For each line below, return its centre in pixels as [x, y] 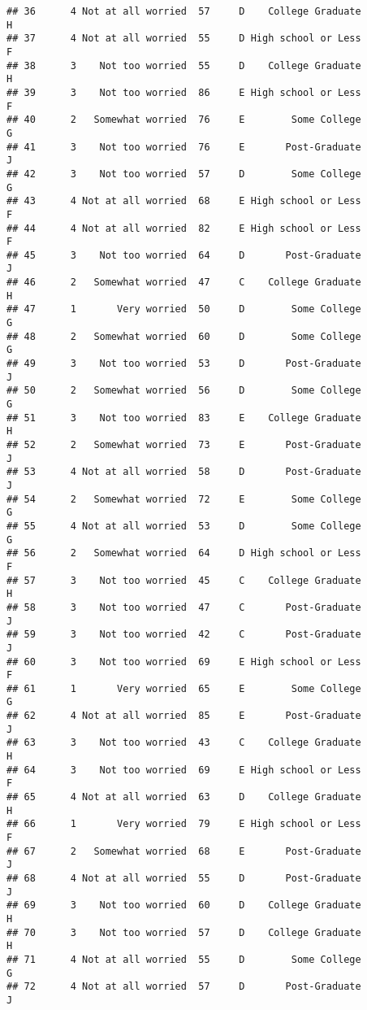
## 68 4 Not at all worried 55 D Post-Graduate [184, 878]
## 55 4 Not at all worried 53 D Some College [184, 526]
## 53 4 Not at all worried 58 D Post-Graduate [184, 472]
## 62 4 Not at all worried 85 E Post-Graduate [184, 716]
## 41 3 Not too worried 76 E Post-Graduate [184, 147]
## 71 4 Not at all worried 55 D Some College [184, 959]
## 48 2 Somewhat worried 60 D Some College [184, 336]
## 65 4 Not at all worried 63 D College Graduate [184, 797]
